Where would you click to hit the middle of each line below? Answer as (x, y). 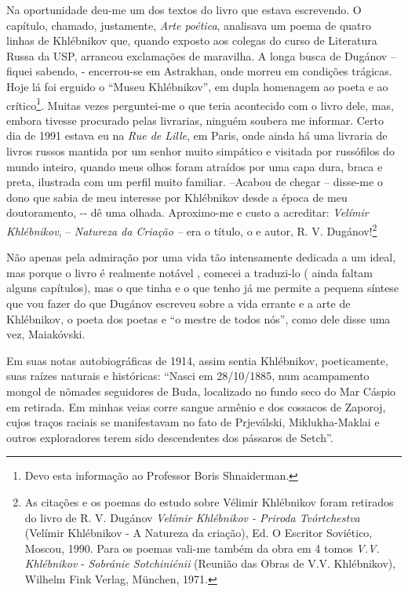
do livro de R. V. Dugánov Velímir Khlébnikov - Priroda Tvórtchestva (192, 517)
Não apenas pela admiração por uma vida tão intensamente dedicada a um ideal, (201, 257)
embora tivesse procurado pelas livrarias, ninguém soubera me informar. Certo (195, 120)
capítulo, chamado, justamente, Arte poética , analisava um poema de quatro (189, 25)
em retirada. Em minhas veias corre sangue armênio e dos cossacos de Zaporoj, (196, 406)
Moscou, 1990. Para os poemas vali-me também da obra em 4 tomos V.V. (202, 548)
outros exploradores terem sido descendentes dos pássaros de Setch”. (170, 437)
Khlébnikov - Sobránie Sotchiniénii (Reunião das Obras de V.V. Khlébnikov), (210, 563)
